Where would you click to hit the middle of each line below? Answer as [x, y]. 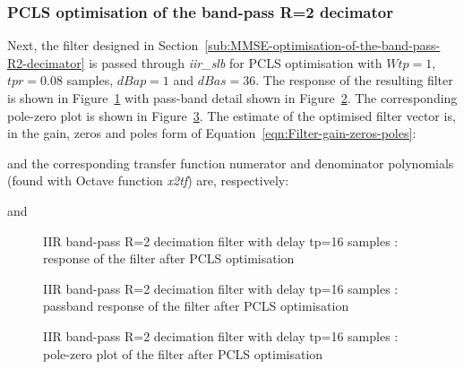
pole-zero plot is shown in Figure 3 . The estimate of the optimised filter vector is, [232, 115]
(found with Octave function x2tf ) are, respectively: [148, 180]
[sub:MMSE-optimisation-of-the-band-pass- [322, 45]
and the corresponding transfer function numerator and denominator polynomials [231, 163]
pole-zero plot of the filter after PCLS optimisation [183, 353]
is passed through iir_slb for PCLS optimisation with [236, 62]
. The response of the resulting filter [354, 80]
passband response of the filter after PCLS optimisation [196, 306]
